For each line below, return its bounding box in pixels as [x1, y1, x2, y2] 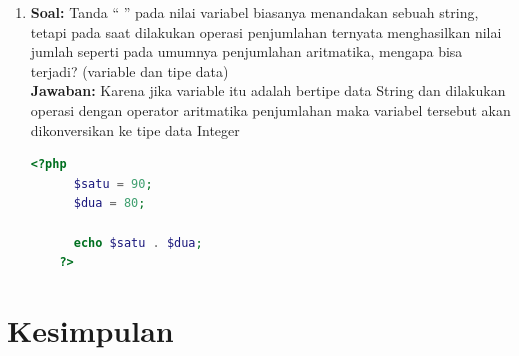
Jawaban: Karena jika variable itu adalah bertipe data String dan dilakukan [30, 80, 506, 101]
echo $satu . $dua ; [73, 235, 203, 250]
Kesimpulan [7, 309, 174, 350]
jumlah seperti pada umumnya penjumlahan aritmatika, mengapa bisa [30, 41, 463, 62]
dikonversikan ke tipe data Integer [30, 119, 240, 140]
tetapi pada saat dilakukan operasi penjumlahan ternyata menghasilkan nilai [30, 21, 502, 42]
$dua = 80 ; [73, 196, 146, 211]
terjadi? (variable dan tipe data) [30, 60, 229, 81]
